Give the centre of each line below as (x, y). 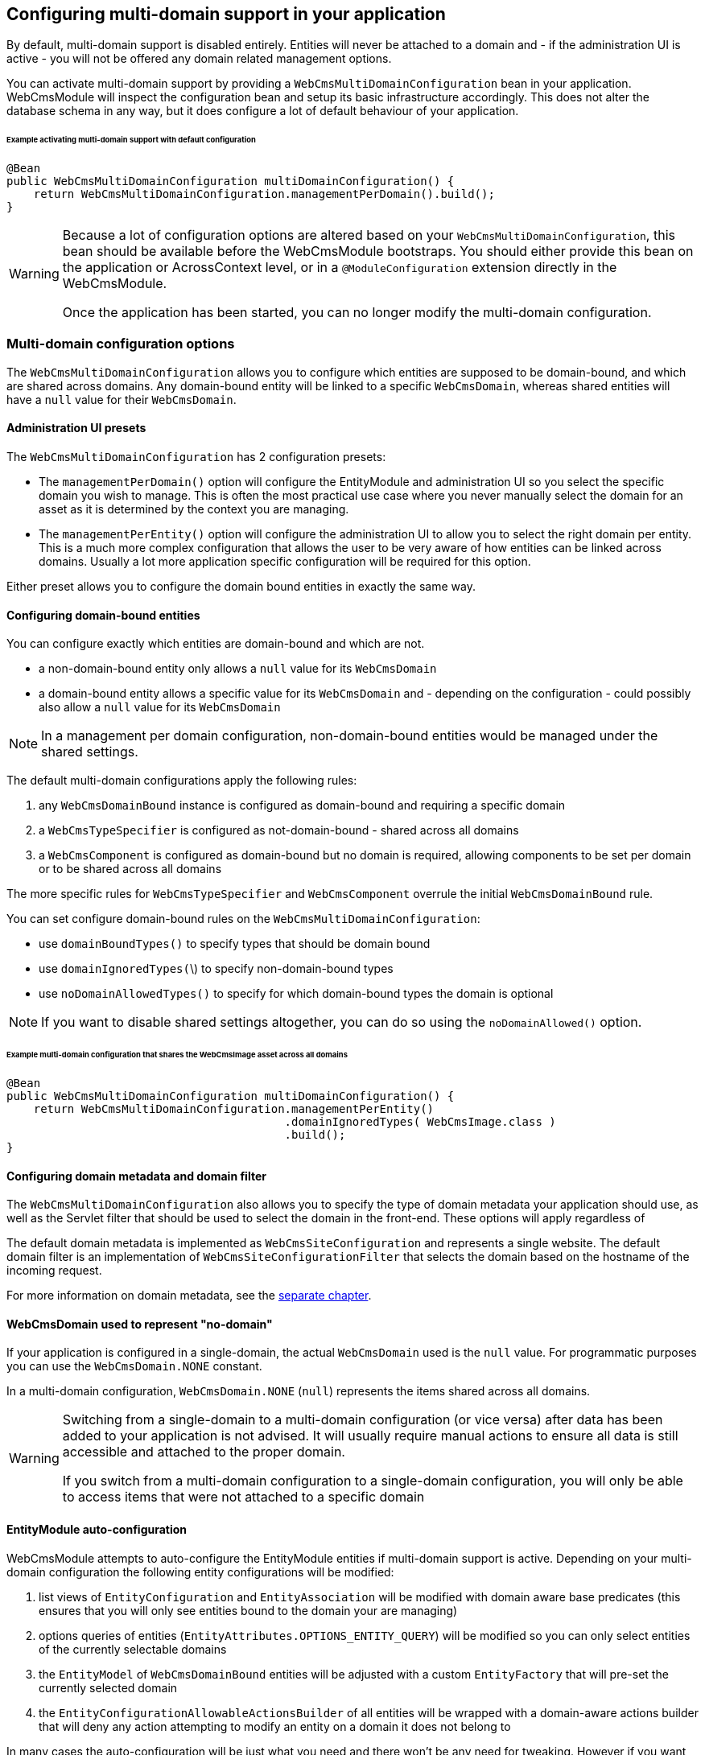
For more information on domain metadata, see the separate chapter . (189, 1296)
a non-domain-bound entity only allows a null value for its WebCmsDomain (238, 669)
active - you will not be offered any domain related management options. (199, 59)
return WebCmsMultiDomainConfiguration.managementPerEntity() (234, 1108)
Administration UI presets (76, 428)
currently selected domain (108, 1687)
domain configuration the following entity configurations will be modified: (200, 1572)
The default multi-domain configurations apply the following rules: (182, 781)
